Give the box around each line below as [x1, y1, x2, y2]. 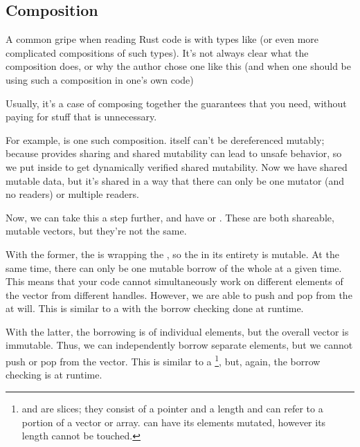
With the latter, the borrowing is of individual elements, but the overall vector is [6, 324, 349, 338]
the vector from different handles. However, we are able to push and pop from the [6, 287, 352, 302]
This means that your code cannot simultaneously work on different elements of [6, 274, 343, 289]
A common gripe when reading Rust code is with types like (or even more [6, 32, 319, 46]
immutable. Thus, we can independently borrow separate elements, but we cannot [6, 338, 353, 352]
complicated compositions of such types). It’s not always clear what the [6, 45, 309, 60]
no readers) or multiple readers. [6, 187, 139, 201]
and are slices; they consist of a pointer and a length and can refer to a [21, 401, 323, 415]
